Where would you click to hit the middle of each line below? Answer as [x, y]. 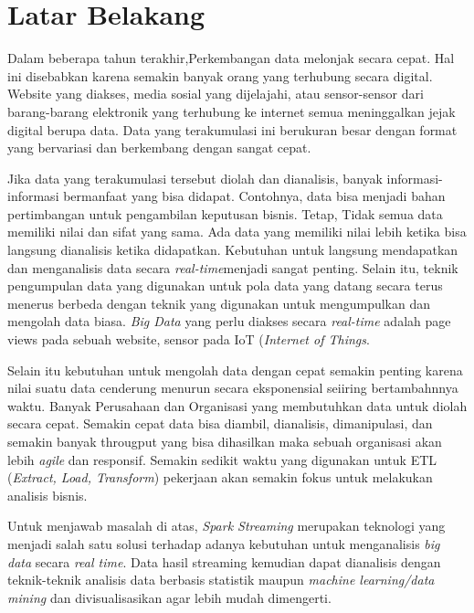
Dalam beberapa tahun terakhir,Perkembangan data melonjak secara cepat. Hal [231, 58]
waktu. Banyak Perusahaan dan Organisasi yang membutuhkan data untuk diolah [237, 405]
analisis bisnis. [47, 495]
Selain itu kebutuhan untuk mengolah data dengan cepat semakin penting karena [235, 370]
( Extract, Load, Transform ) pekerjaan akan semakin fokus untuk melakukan [220, 477]
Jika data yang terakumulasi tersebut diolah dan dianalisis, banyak [195, 178]
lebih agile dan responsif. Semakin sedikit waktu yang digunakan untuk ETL [222, 459]
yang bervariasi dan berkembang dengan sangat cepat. [159, 148]
